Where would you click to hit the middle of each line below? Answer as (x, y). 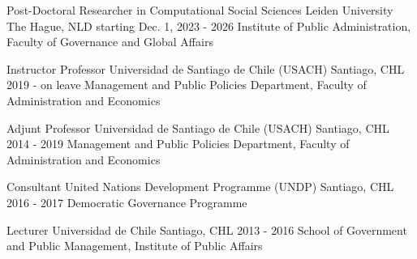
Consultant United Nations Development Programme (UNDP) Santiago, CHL (200, 187)
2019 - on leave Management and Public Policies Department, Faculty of (187, 85)
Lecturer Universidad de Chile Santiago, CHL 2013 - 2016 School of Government (207, 229)
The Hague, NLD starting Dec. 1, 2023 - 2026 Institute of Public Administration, (209, 25)
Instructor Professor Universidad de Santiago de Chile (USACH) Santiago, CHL (206, 68)
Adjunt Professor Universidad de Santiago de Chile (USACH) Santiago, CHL (198, 127)
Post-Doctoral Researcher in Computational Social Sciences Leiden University (200, 10)
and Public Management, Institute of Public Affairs (135, 246)
